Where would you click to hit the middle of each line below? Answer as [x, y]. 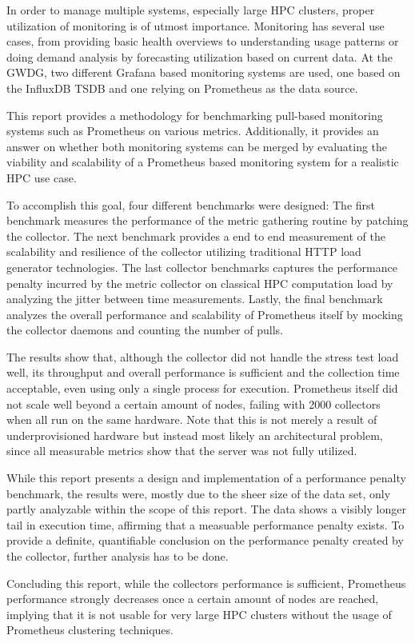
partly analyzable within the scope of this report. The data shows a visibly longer [206, 509]
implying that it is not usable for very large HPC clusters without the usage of [199, 614]
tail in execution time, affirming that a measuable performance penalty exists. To [206, 524]
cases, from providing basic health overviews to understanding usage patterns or [203, 41]
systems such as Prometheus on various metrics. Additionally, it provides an [193, 131]
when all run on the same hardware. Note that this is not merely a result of [192, 419]
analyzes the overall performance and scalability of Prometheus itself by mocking [205, 314]
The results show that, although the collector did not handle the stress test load [203, 356]
